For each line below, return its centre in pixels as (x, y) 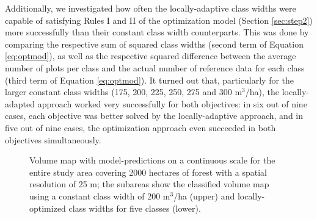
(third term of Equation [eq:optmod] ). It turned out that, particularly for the (150, 80)
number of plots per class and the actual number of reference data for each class (155, 67)
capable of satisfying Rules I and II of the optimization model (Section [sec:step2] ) (159, 20)
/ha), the (262, 92)
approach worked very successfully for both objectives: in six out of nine (172, 103)
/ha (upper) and (204, 196)
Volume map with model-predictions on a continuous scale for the (152, 160)
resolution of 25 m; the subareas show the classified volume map (149, 184)
